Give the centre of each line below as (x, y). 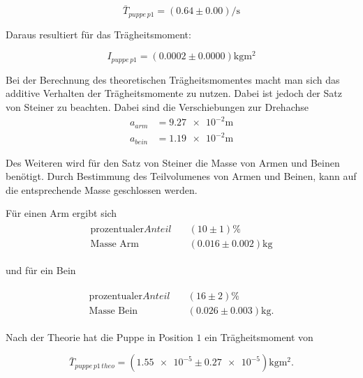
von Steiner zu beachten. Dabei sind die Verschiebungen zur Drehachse (157, 106)
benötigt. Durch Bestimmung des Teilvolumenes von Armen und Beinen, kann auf (181, 176)
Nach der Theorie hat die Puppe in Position (99, 337)
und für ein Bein (41, 270)
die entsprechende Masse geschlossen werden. (102, 189)
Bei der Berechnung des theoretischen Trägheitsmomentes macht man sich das (173, 79)
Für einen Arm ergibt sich (61, 213)
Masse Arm (114, 244)
